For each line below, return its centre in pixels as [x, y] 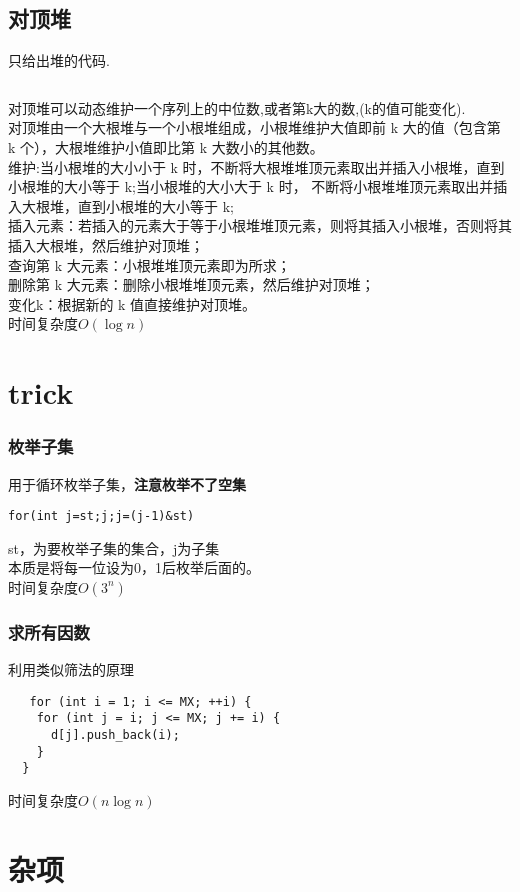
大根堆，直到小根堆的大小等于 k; [127, 205]
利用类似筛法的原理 [71, 669]
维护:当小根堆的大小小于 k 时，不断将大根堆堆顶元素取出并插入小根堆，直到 [256, 166]
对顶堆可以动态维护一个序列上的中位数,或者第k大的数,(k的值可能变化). [237, 107]
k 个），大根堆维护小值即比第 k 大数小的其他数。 [166, 146]
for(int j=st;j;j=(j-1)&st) [101, 516]
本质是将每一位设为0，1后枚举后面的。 [134, 567]
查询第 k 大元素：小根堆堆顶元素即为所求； [149, 264]
